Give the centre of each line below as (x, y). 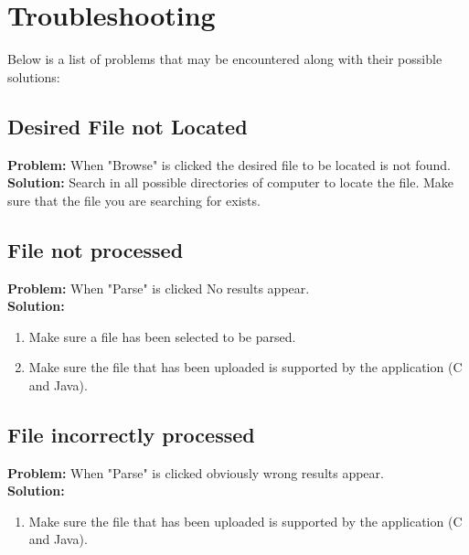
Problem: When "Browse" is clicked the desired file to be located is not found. (229, 164)
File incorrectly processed (131, 434)
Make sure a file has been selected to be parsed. (162, 336)
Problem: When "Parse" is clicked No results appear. (159, 288)
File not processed (96, 249)
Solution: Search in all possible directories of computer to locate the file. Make (231, 182)
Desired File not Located (128, 126)
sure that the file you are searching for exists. (134, 200)
